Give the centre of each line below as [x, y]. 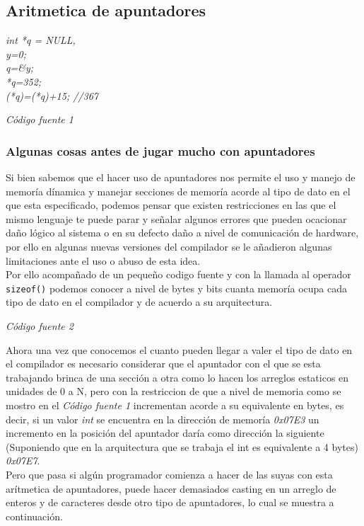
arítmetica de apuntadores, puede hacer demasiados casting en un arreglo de [171, 488]
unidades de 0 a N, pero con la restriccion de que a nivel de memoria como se [174, 391]
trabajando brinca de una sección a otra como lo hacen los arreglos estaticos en [177, 377]
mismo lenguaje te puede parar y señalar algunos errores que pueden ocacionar [176, 218]
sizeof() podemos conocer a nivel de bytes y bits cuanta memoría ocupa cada [176, 288]
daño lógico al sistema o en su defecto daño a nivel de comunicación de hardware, [182, 233]
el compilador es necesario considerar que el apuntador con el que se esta [163, 364]
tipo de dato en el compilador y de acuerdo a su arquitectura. [139, 302]
